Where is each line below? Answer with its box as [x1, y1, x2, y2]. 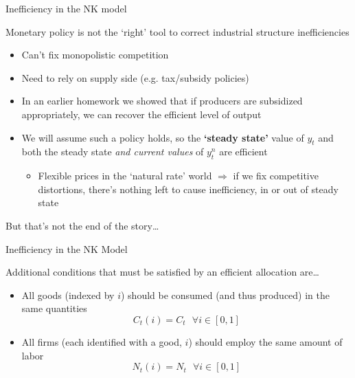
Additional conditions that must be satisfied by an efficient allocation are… [5, 265, 319, 279]
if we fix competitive [233, 168, 319, 183]
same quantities [21, 301, 87, 315]
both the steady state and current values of [21, 144, 204, 159]
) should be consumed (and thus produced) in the [120, 287, 330, 302]
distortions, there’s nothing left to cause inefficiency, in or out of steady [38, 181, 339, 196]
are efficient [219, 144, 268, 159]
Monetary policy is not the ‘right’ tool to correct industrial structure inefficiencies [5, 24, 350, 38]
